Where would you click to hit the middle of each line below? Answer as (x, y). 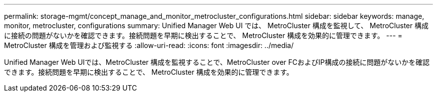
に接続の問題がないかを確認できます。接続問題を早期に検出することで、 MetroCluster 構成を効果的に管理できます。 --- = (203, 35)
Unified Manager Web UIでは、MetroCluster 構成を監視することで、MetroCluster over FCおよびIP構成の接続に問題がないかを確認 (217, 62)
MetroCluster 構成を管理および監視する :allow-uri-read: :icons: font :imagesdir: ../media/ (149, 45)
